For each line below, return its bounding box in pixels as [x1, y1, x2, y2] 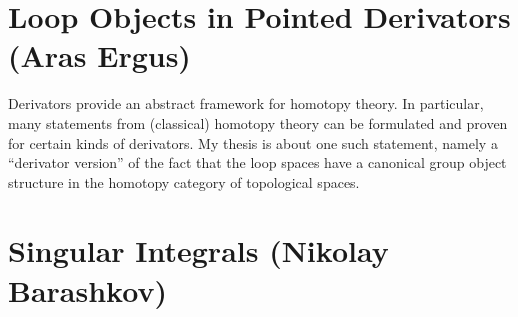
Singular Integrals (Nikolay [8, 230, 389, 271]
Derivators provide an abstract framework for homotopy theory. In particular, [8, 93, 484, 114]
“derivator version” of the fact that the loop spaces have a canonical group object [8, 152, 507, 173]
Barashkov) [8, 269, 167, 310]
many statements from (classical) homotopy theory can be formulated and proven [8, 112, 508, 133]
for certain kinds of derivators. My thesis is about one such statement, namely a [8, 132, 498, 153]
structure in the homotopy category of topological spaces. [8, 171, 360, 192]
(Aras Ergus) [8, 35, 191, 76]
